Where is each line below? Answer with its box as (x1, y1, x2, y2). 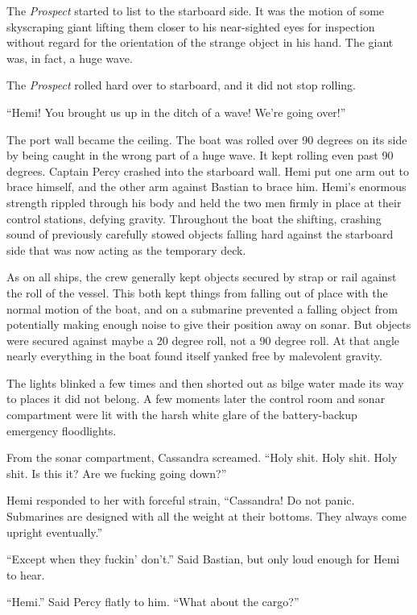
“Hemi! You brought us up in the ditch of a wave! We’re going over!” (6, 103, 346, 120)
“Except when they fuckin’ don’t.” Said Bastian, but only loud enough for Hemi (6, 551, 400, 567)
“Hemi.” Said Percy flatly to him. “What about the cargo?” (6, 593, 299, 610)
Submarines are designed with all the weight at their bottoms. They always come (6, 508, 407, 525)
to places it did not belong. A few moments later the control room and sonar (6, 390, 386, 407)
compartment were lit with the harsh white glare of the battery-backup (6, 406, 357, 423)
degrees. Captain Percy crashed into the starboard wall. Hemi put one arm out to (6, 162, 409, 179)
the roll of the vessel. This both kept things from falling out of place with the (6, 284, 388, 301)
